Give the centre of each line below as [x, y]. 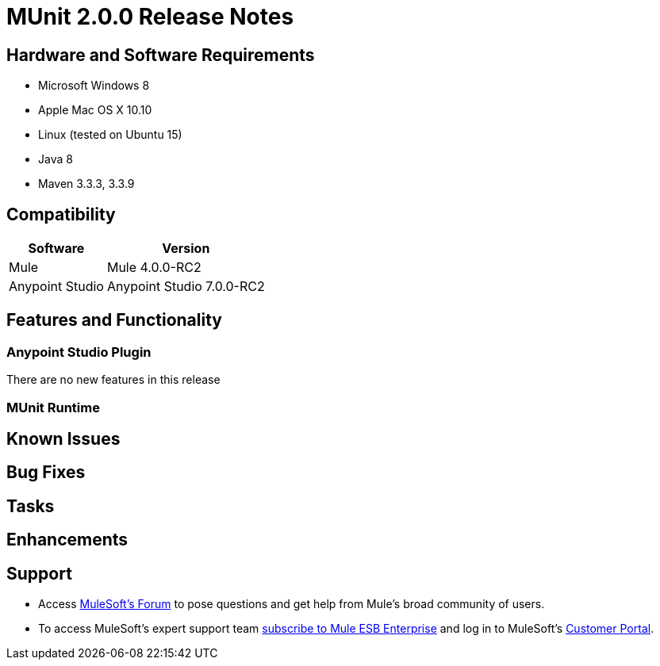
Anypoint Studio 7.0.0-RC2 [186, 287]
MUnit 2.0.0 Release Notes [150, 17]
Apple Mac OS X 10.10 [95, 110]
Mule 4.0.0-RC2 [154, 268]
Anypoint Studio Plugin [79, 352]
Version [186, 249]
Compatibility [61, 214]
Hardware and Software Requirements [161, 55]
